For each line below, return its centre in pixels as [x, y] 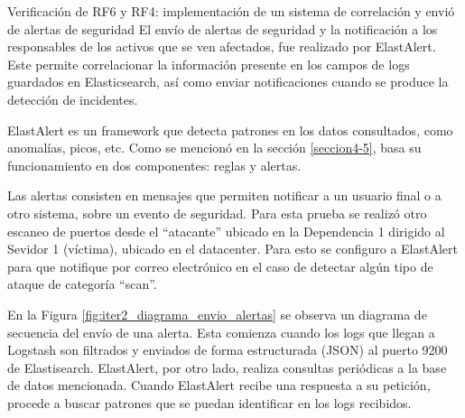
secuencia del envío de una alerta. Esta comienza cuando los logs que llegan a [221, 332]
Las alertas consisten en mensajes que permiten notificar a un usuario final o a [224, 195]
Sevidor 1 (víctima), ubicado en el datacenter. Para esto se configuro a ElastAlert [232, 249]
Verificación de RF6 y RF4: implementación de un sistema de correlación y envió [231, 11]
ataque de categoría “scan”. [82, 284]
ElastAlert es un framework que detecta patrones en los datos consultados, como [230, 130]
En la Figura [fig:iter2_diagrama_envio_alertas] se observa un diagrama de [217, 314]
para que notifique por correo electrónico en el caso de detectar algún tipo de [220, 266]
